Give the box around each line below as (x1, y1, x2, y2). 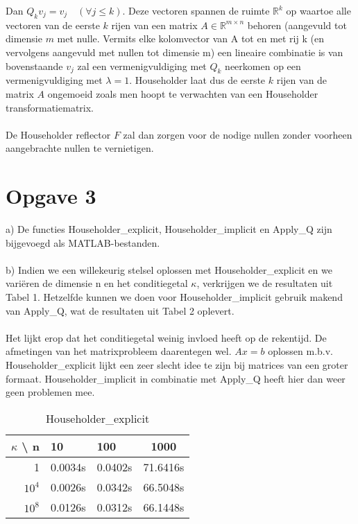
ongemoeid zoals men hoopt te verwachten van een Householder (47, 86, 318, 101)
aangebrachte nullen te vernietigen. (6, 141, 154, 155)
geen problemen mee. (6, 385, 95, 399)
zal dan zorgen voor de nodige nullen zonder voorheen (123, 127, 352, 141)
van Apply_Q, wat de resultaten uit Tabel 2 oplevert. (6, 303, 235, 317)
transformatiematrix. (6, 100, 94, 114)
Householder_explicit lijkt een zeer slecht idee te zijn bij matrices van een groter (6, 358, 348, 372)
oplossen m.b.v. (268, 344, 334, 358)
